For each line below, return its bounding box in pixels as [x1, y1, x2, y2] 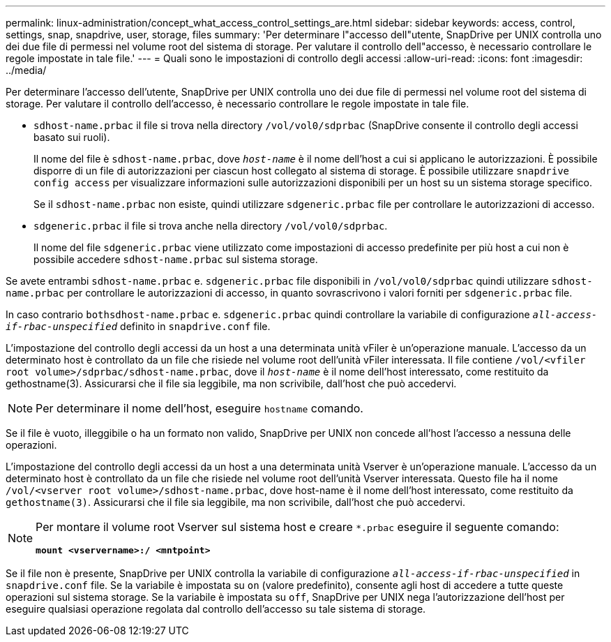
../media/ [6, 64, 47, 76]
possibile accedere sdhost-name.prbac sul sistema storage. [33, 253, 318, 265]
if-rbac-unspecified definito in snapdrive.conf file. [6, 320, 271, 332]
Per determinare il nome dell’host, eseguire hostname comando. [36, 401, 363, 415]
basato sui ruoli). [33, 131, 110, 143]
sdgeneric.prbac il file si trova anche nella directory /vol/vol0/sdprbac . [33, 220, 388, 232]
